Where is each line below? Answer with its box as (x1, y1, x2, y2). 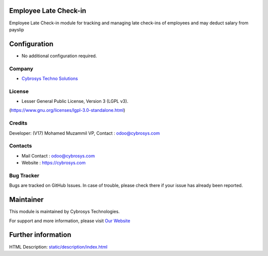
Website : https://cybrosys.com (21, 160, 86, 166)
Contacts (9, 142, 32, 149)
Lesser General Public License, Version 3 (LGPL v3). (21, 98, 129, 104)
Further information (9, 231, 71, 239)
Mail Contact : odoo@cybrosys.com (21, 153, 95, 159)
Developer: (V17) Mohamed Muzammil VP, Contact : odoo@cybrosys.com (9, 130, 160, 136)
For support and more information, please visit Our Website (9, 218, 131, 224)
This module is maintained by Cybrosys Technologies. (9, 209, 120, 215)
